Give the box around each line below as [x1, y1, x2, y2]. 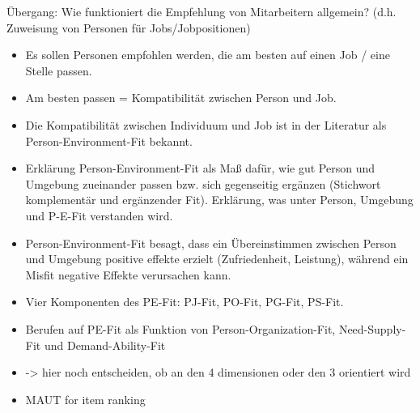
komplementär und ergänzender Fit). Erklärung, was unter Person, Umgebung [25, 191, 414, 208]
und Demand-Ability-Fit [44, 336, 166, 353]
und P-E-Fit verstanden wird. [25, 206, 173, 224]
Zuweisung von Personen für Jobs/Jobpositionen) [6, 19, 251, 36]
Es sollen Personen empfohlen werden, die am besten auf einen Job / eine [25, 46, 390, 63]
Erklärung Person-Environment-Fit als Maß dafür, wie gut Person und [25, 160, 375, 177]
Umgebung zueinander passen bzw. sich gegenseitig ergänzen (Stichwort [25, 175, 381, 192]
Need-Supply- [338, 320, 406, 337]
